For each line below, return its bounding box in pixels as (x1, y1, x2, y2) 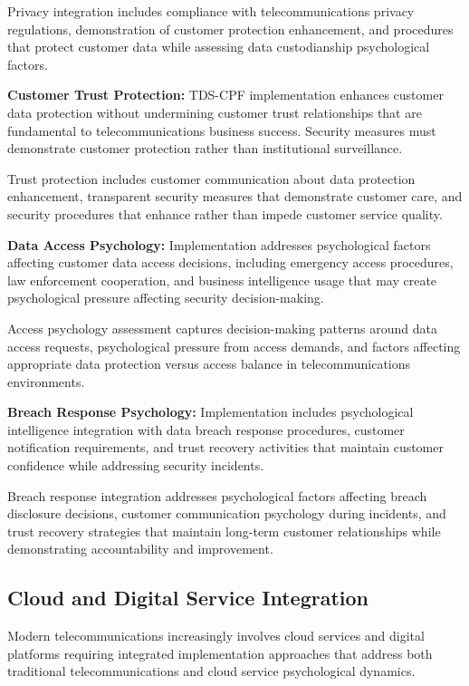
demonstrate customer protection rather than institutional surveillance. (7, 139, 403, 158)
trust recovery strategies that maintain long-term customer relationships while (7, 521, 441, 540)
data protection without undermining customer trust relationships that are (7, 102, 422, 121)
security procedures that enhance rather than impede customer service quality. (7, 204, 443, 223)
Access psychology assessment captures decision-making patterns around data (7, 318, 437, 337)
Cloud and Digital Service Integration (7, 584, 369, 612)
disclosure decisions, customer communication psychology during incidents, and (7, 504, 446, 523)
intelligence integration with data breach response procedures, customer (7, 420, 405, 439)
